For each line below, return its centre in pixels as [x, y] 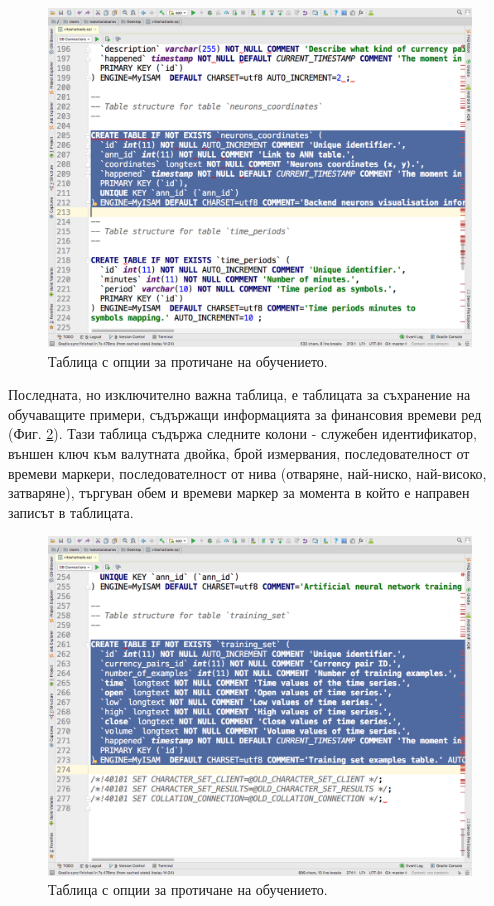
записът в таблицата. [71, 511]
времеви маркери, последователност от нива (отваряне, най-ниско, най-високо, [247, 472]
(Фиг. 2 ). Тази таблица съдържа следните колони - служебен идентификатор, [242, 433]
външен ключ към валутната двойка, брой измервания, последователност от [239, 453]
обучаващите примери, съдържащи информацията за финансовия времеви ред [245, 413]
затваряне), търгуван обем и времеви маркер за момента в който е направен [239, 492]
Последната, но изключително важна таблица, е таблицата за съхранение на [239, 394]
